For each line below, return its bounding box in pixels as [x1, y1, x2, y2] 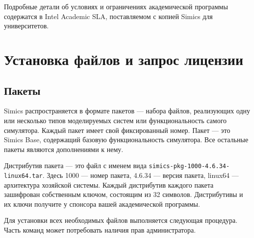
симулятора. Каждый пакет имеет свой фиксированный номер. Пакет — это [4, 125, 230, 135]
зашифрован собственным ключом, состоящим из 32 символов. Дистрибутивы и [4, 189, 243, 199]
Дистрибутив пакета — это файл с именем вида [4, 160, 147, 171]
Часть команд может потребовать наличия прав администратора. [4, 225, 196, 235]
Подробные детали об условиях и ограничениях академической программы [4, 1, 228, 11]
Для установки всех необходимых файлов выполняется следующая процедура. [4, 215, 238, 225]
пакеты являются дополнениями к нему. [4, 144, 124, 154]
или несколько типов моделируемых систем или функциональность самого [4, 115, 227, 125]
